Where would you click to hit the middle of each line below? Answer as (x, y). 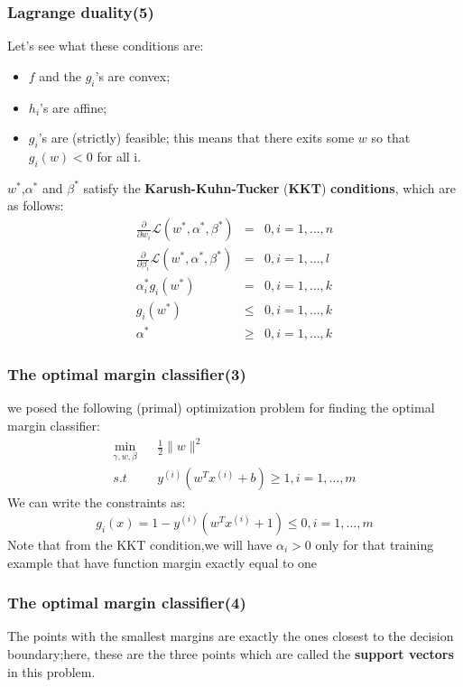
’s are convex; (133, 75)
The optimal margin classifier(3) (127, 374)
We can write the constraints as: (97, 502)
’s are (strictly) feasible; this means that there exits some (196, 138)
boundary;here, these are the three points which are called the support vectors (231, 654)
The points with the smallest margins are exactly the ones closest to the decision (231, 636)
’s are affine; (74, 107)
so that (391, 138)
